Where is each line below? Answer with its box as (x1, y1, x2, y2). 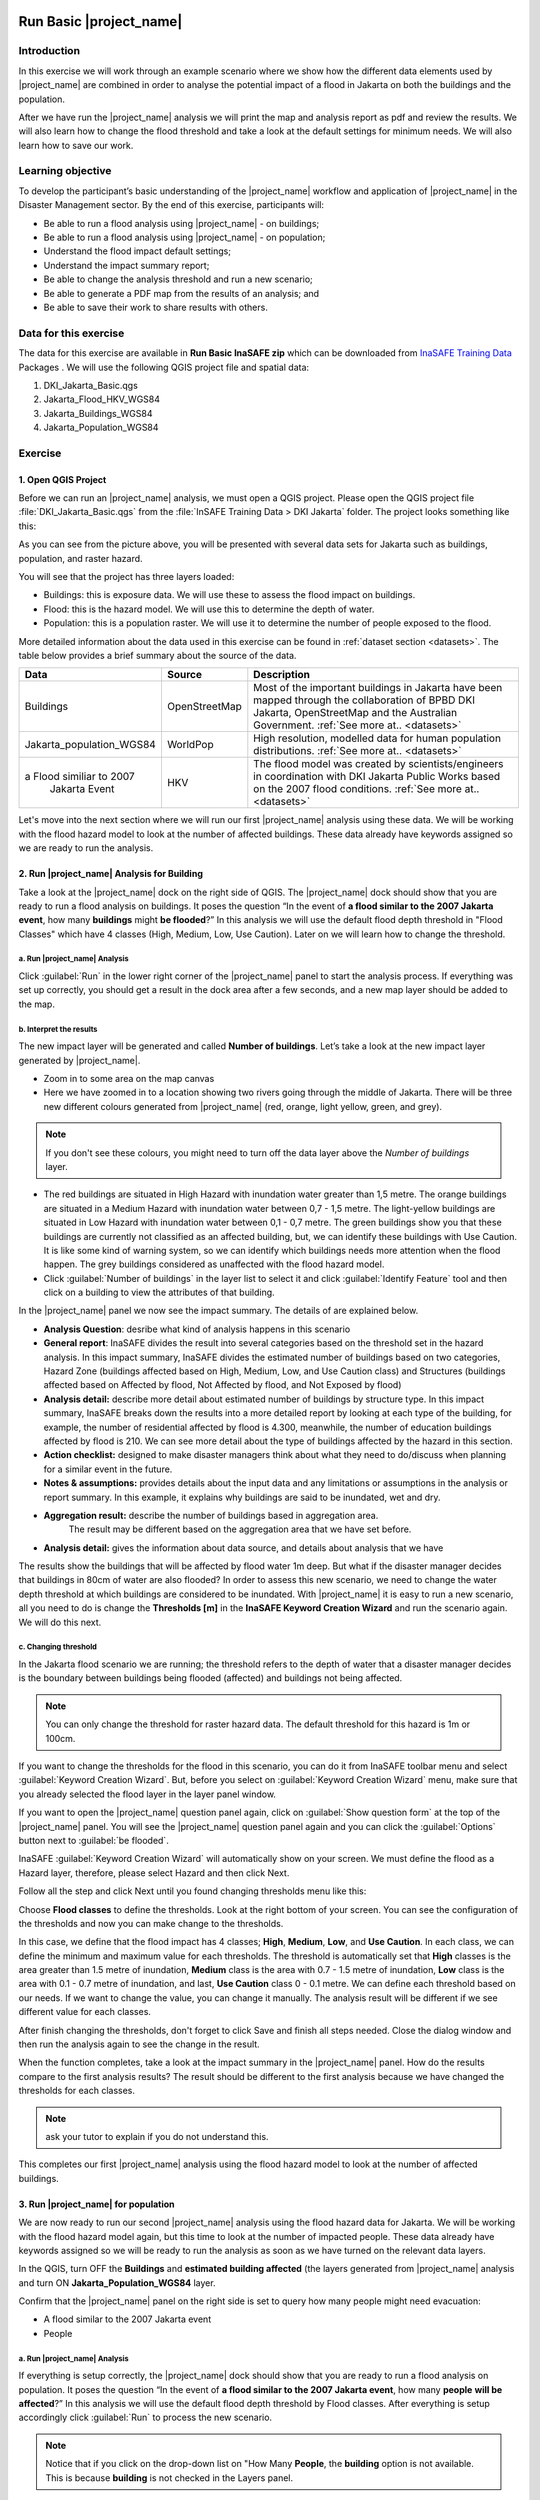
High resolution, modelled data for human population (253, 731, 502, 745)
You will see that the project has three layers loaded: (18, 570, 235, 582)
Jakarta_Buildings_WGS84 (43, 407, 153, 419)
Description (253, 668, 310, 682)
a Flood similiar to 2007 (24, 770, 135, 784)
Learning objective (18, 164, 112, 178)
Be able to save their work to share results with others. (43, 301, 269, 313)
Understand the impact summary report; (43, 259, 210, 271)
